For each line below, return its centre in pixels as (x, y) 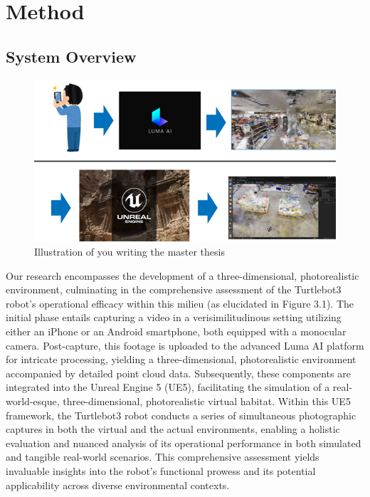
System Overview (71, 56)
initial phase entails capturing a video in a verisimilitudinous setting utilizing (174, 317)
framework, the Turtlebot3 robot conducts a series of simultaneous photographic (181, 415)
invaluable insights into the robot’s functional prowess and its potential (161, 470)
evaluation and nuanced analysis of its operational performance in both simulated (184, 443)
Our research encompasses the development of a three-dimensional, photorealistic (183, 275)
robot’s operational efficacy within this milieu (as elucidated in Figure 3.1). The (180, 303)
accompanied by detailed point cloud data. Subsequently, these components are (178, 373)
